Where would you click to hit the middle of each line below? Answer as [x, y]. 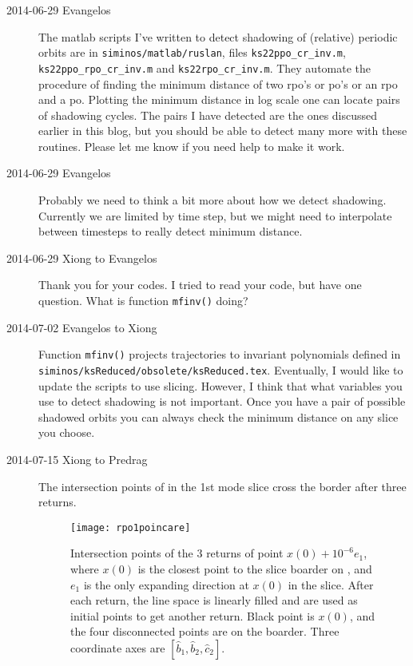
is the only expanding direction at [166, 584]
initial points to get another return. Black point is [193, 615]
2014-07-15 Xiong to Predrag [77, 459]
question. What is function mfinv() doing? [143, 301]
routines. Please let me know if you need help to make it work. [192, 146]
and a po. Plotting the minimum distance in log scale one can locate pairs [219, 99]
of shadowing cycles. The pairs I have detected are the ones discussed [208, 115]
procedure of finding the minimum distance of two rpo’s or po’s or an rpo [218, 83]
